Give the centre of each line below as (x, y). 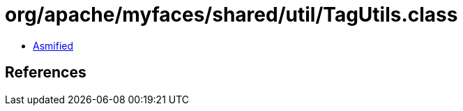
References (46, 73)
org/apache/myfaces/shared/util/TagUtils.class (231, 15)
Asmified (53, 45)
